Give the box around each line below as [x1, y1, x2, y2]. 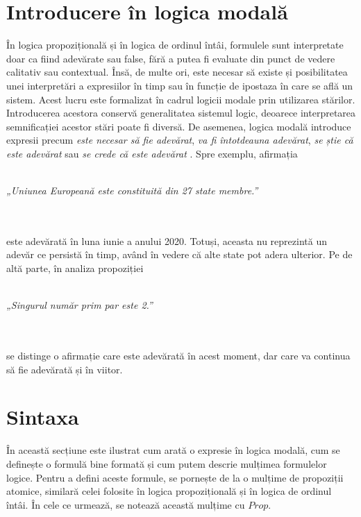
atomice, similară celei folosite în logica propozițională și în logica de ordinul [6, 484, 332, 498]
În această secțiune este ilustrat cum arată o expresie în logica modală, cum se [6, 443, 340, 457]
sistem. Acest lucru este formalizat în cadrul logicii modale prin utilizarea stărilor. [6, 92, 355, 106]
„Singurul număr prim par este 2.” [6, 298, 153, 312]
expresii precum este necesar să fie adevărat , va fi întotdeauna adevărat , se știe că [6, 133, 353, 147]
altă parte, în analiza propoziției [6, 261, 144, 276]
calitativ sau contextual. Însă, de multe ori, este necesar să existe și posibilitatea [6, 65, 348, 79]
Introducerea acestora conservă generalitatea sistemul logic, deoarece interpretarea [6, 105, 356, 120]
